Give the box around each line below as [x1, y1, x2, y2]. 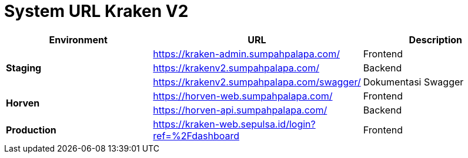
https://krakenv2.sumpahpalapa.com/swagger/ [153, 75, 361, 88]
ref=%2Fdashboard [153, 129, 239, 142]
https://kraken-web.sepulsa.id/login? [153, 118, 316, 130]
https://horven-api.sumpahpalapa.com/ [153, 104, 327, 116]
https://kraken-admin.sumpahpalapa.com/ [153, 47, 340, 60]
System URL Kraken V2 [4, 1, 189, 21]
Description [409, 33, 463, 46]
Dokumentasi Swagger [363, 75, 464, 88]
